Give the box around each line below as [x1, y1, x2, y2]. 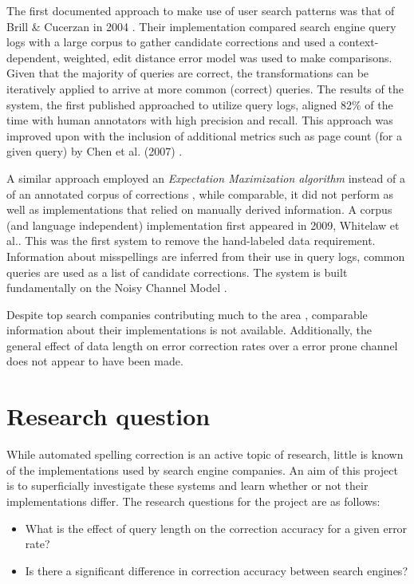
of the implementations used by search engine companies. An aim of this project [6, 461, 398, 478]
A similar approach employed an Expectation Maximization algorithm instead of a [6, 169, 405, 186]
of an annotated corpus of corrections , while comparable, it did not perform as [6, 185, 394, 202]
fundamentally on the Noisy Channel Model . [6, 279, 227, 296]
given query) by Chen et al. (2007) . [6, 143, 183, 160]
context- [338, 34, 379, 50]
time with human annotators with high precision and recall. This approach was [6, 112, 393, 128]
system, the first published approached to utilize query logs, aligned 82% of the [6, 96, 393, 112]
